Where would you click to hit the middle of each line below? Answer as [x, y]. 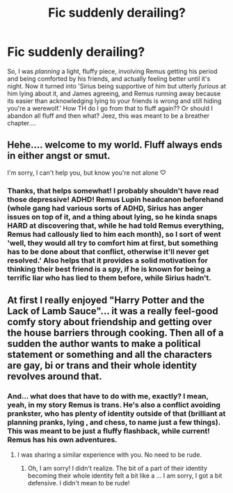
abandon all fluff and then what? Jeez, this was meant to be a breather [109, 116]
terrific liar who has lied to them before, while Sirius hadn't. [110, 278]
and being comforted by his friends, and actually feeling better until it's [109, 79]
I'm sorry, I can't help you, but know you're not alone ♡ [87, 173]
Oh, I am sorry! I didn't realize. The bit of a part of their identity [117, 469]
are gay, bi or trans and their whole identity [102, 366]
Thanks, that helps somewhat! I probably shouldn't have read [113, 191]
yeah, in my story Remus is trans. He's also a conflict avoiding [114, 405]
